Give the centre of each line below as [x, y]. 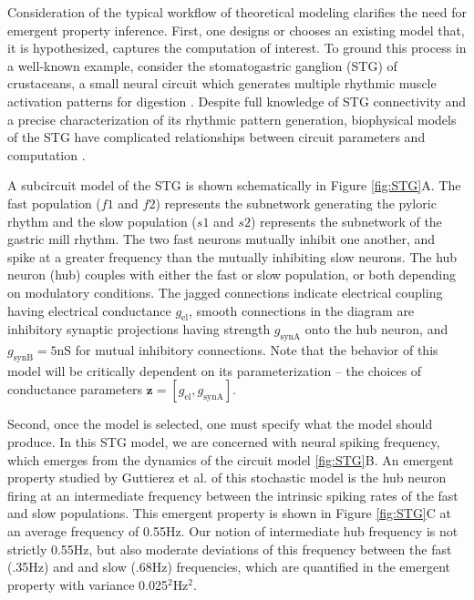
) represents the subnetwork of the [346, 221]
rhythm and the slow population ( [102, 221]
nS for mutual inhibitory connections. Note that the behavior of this [247, 350]
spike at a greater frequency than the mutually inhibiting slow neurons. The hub [232, 256]
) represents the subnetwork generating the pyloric [296, 203]
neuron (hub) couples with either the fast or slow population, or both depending [232, 275]
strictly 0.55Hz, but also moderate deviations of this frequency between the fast [230, 549]
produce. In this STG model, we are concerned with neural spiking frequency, [224, 442]
